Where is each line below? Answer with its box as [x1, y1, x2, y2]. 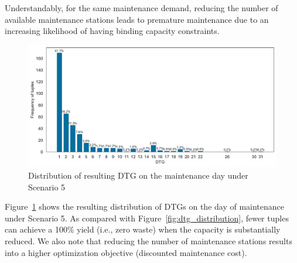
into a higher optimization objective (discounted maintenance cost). [5, 246, 247, 258]
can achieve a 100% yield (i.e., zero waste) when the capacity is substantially [5, 223, 281, 235]
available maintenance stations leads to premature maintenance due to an [5, 13, 269, 25]
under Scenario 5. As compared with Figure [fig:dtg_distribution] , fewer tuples [5, 211, 289, 224]
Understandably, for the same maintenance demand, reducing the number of [5, 2, 278, 13]
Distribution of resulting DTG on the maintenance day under [28, 169, 248, 182]
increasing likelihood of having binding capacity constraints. [5, 25, 220, 37]
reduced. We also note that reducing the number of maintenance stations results [5, 235, 292, 247]
